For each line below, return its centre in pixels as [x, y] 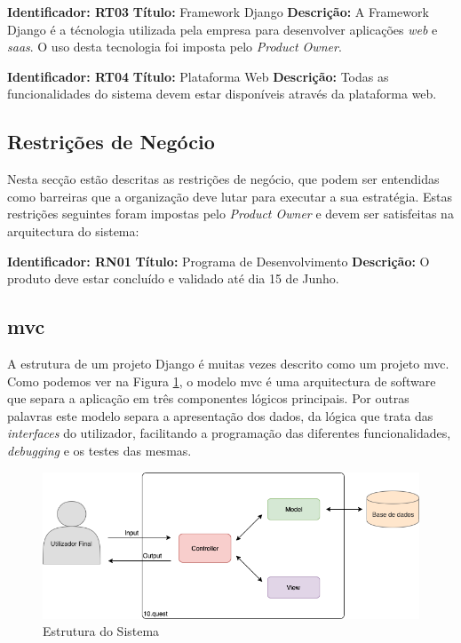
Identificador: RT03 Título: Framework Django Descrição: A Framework [218, 12]
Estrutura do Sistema [101, 631]
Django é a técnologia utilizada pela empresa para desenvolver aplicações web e [223, 29]
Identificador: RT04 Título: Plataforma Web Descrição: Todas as [198, 76]
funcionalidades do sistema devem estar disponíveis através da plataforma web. [222, 94]
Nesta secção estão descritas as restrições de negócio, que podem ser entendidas [223, 179]
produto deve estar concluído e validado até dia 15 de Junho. [173, 278]
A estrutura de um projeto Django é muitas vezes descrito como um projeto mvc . [228, 363]
